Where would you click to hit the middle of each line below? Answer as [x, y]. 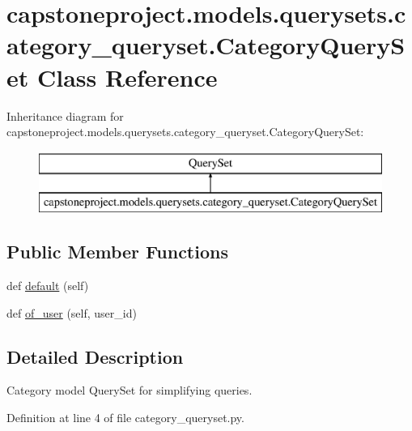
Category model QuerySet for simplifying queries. [130, 390]
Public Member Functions [117, 252]
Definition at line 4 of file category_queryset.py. [125, 418]
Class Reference [127, 77]
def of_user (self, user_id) [72, 312]
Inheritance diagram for [65, 115]
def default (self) [48, 286]
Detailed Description [95, 356]
